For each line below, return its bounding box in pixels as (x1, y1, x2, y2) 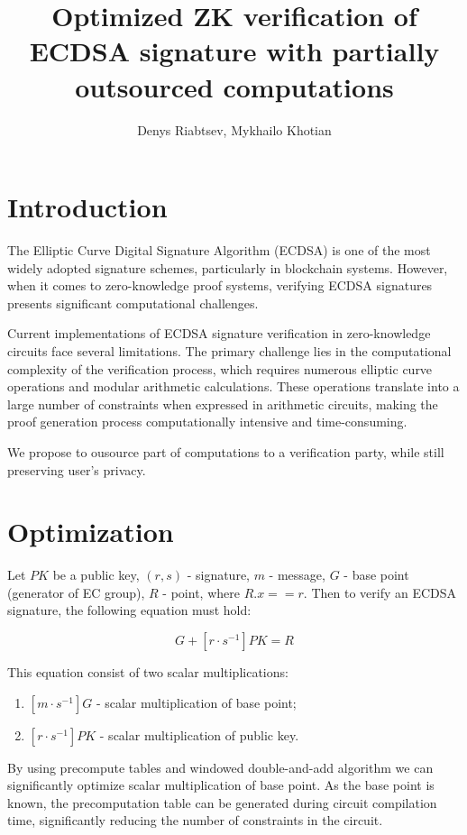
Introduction (7, 188, 168, 225)
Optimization (7, 513, 174, 550)
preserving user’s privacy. (7, 460, 146, 479)
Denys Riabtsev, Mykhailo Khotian (137, 120, 332, 139)
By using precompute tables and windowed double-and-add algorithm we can (7, 757, 434, 776)
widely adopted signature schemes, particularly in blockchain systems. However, (7, 258, 448, 277)
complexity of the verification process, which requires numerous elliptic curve (7, 359, 433, 378)
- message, (269, 565, 325, 584)
